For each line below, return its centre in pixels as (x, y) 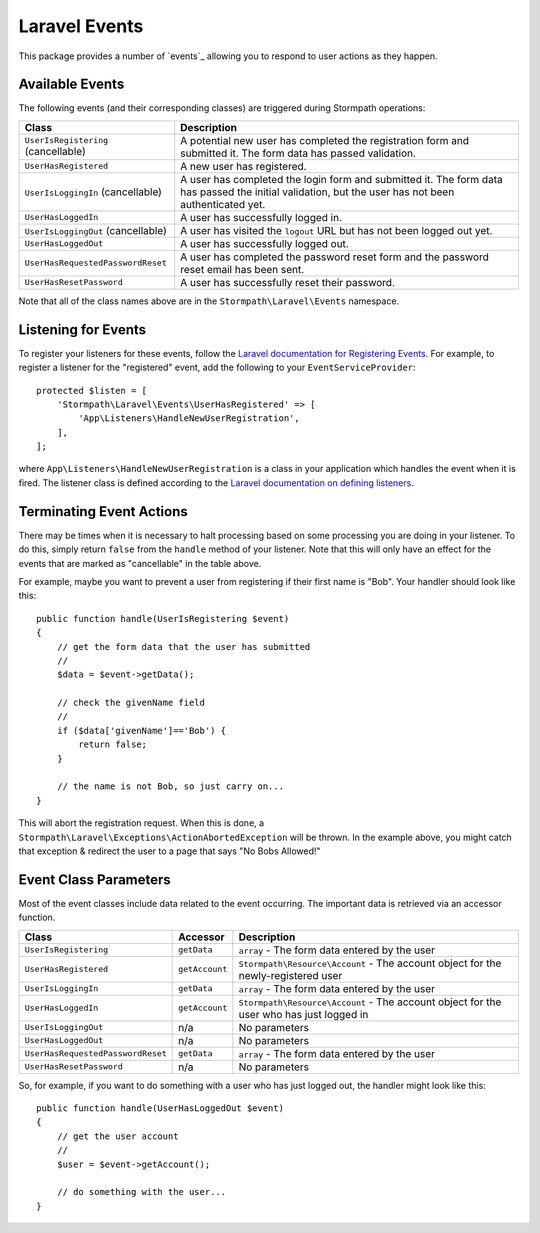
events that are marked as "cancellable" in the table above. (140, 563)
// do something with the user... (141, 1192)
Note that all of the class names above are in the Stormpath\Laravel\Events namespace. (209, 301)
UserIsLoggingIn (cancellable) (93, 192)
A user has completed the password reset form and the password (334, 257)
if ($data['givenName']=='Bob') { (141, 730)
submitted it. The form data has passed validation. (298, 153)
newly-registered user (290, 975)
